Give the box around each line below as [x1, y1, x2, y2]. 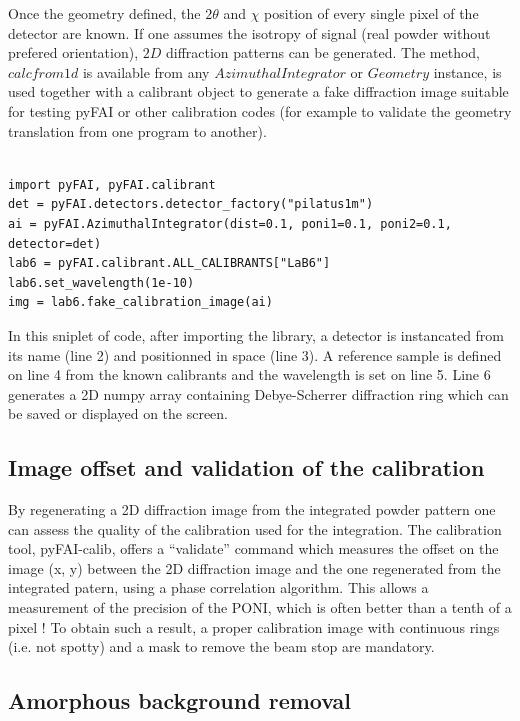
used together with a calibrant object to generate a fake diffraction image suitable [8, 81, 509, 102]
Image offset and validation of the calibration [8, 452, 485, 483]
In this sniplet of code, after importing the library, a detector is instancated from [8, 324, 505, 345]
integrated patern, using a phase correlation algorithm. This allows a [8, 577, 429, 598]
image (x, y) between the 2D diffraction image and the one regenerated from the [8, 557, 501, 578]
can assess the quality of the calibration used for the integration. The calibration [8, 518, 502, 539]
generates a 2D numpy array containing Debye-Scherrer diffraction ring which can [8, 383, 509, 404]
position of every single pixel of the [264, 3, 479, 23]
